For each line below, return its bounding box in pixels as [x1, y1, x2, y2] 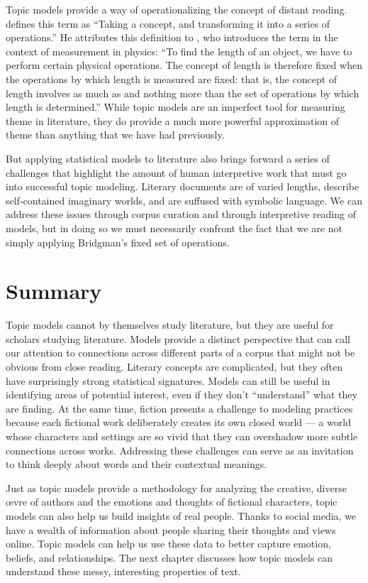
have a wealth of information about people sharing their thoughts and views [6, 522, 336, 537]
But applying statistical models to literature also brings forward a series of [6, 151, 330, 165]
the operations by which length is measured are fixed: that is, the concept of [6, 71, 338, 86]
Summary [6, 276, 102, 305]
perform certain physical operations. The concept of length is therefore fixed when [6, 58, 362, 72]
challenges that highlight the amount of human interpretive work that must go [6, 165, 347, 180]
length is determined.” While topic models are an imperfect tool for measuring [6, 99, 345, 114]
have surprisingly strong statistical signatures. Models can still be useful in [6, 373, 330, 388]
